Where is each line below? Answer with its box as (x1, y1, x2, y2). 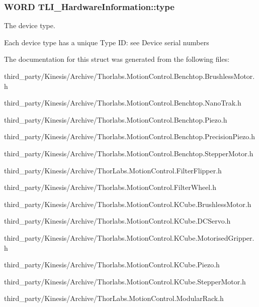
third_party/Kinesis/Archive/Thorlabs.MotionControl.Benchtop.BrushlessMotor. (4, 71, 255, 81)
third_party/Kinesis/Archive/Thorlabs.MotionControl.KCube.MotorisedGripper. (4, 232, 254, 243)
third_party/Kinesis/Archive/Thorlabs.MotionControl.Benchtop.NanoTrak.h (4, 97, 241, 108)
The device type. (4, 20, 55, 31)
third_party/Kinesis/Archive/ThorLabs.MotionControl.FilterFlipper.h (4, 165, 222, 175)
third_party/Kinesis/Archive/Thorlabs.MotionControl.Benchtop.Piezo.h (4, 114, 227, 125)
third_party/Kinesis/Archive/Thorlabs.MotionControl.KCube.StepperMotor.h (4, 276, 246, 286)
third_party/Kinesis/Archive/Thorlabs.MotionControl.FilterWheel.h (4, 182, 216, 192)
